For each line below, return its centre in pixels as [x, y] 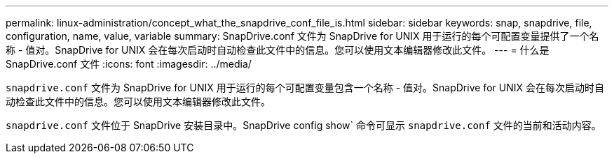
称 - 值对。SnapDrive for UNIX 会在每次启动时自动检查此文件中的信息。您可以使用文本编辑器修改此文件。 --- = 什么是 [278, 50]
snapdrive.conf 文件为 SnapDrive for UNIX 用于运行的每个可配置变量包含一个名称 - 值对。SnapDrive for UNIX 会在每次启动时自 [305, 88]
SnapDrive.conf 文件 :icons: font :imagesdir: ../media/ [129, 64]
